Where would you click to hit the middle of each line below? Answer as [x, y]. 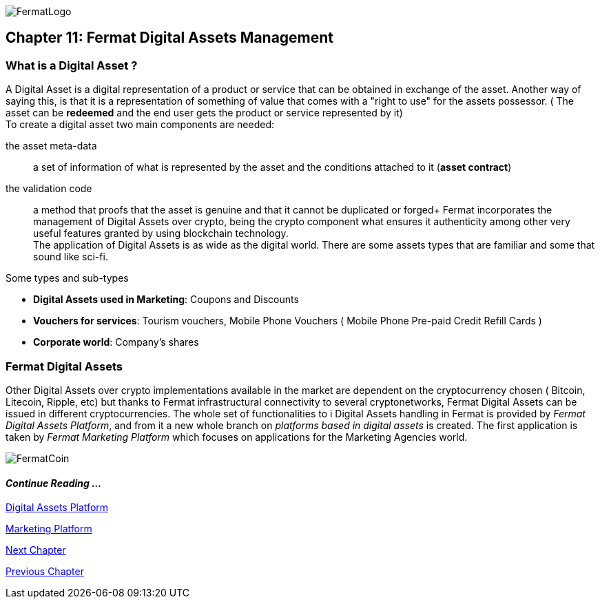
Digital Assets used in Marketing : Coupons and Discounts [166, 300]
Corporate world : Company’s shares [116, 342]
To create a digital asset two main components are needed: [140, 125]
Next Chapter [36, 550]
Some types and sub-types [67, 278]
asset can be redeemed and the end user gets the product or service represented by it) [204, 113]
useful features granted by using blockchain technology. [161, 233]
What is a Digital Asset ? [72, 65]
